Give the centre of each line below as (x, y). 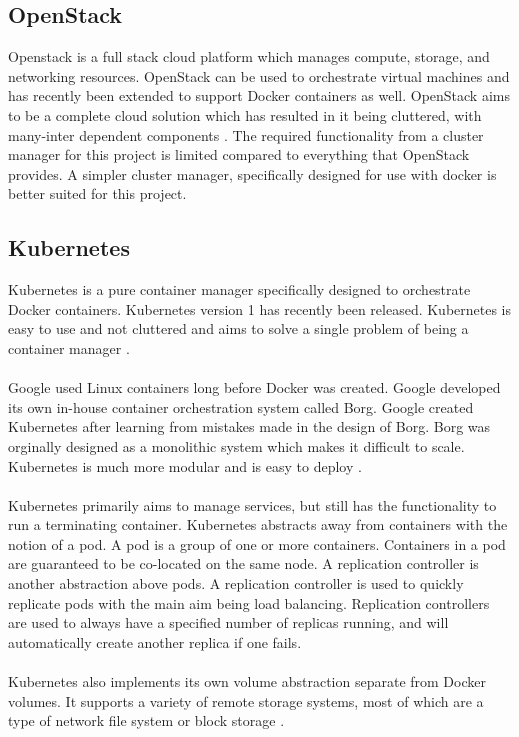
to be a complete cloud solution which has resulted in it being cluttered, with (245, 114)
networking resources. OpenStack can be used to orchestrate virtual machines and (259, 75)
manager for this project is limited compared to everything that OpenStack (239, 154)
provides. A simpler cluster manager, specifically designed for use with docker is (252, 173)
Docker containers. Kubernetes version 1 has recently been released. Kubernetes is (260, 308)
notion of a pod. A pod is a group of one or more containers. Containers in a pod (257, 543)
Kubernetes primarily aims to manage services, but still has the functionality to (252, 504)
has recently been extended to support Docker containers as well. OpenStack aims (259, 95)
